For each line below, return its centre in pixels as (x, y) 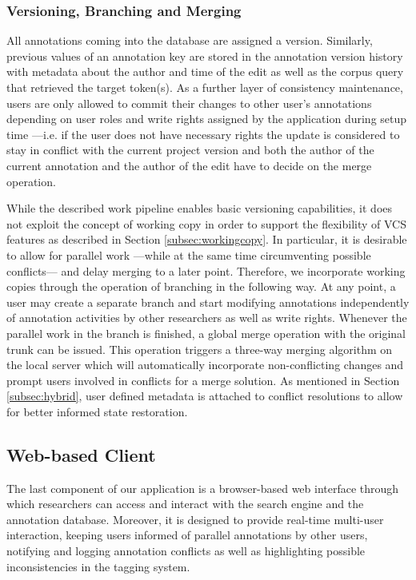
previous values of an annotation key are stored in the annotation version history (205, 56)
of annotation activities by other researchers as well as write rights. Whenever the (207, 318)
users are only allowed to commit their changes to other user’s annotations (189, 103)
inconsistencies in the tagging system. (98, 566)
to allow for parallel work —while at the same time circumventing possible (189, 254)
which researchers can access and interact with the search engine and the (185, 504)
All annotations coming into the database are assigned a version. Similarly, (190, 40)
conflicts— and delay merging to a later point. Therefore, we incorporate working (206, 270)
